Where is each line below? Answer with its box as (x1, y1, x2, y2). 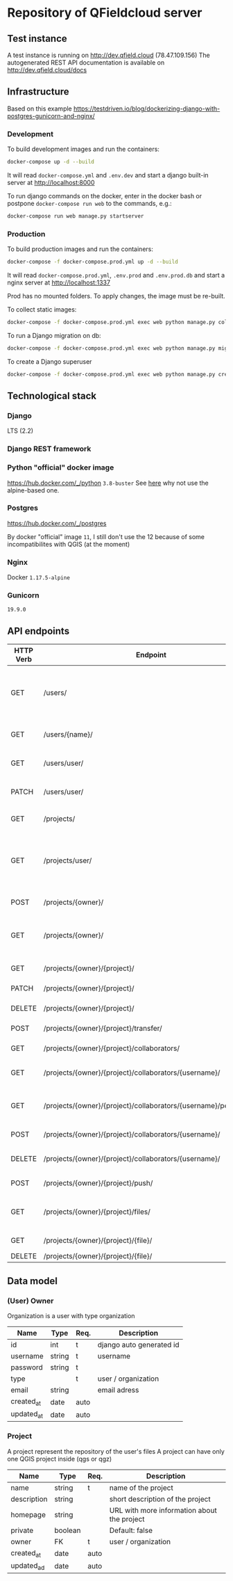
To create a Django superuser (7, 357, 92, 366)
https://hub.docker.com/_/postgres (7, 519, 107, 527)
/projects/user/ (43, 856, 92, 865)
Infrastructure (7, 86, 69, 98)
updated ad (10, 1560, 45, 1571)
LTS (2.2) (7, 426, 33, 435)
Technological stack (7, 390, 97, 402)
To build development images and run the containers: (7, 145, 159, 154)
